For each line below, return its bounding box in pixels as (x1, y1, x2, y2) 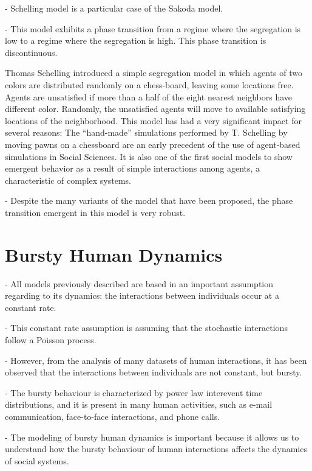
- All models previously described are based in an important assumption (5, 277, 274, 290)
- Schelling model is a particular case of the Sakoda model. (5, 2, 223, 14)
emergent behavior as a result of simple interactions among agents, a (5, 162, 260, 175)
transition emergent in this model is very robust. (5, 206, 186, 218)
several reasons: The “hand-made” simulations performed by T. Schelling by (5, 126, 288, 139)
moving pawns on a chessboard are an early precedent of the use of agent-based (5, 138, 300, 150)
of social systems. (5, 454, 69, 467)
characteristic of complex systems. (5, 173, 132, 186)
